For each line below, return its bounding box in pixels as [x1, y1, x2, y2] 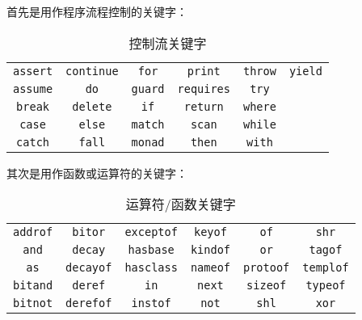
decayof [65, 261, 112, 275]
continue [65, 64, 119, 78]
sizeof [246, 279, 287, 293]
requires [177, 82, 230, 95]
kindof [190, 243, 230, 257]
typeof [305, 279, 346, 293]
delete [72, 99, 112, 113]
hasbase [128, 243, 175, 257]
